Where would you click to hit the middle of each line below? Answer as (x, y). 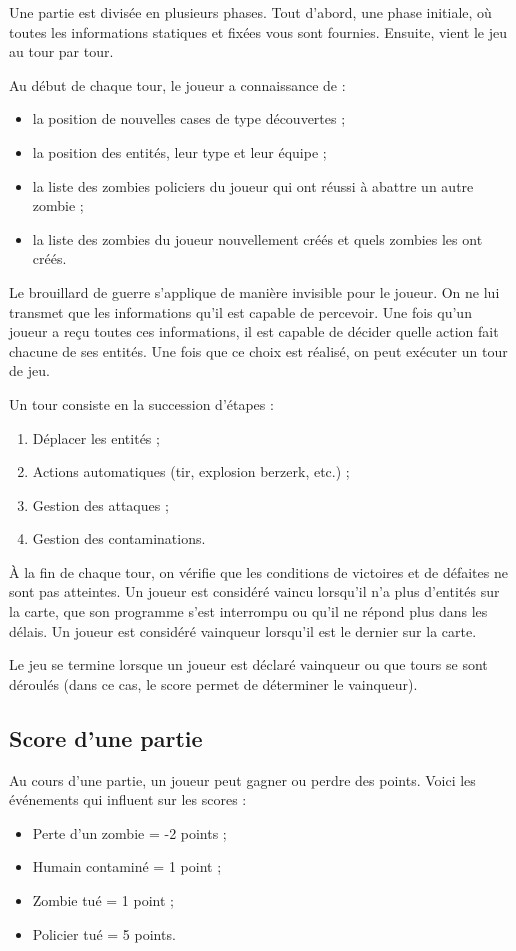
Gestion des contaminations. (119, 538)
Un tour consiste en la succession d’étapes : (141, 403)
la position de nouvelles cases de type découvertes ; (189, 118)
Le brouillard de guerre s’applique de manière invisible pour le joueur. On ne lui (254, 291)
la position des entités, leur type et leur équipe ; (179, 151)
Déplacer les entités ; (96, 437)
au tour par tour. (61, 51)
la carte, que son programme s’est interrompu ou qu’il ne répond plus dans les (248, 611)
